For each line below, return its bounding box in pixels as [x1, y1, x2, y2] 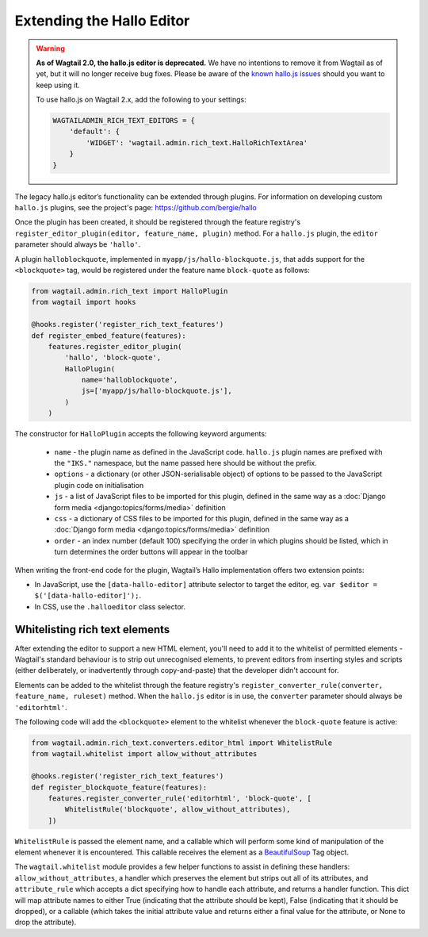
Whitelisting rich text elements [14, 623, 170, 636]
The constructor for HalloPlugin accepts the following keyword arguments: [14, 429, 267, 439]
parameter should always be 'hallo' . [14, 240, 141, 249]
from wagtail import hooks [31, 298, 136, 307]
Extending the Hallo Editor [14, 12, 190, 29]
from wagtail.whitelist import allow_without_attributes [31, 750, 258, 758]
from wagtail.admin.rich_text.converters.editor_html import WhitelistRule [31, 738, 333, 747]
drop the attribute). [14, 917, 77, 927]
